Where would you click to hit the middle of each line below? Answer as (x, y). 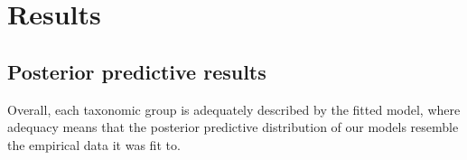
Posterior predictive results (137, 71)
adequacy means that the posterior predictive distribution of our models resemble (233, 127)
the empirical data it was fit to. (94, 144)
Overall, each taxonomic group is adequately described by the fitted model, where (234, 109)
